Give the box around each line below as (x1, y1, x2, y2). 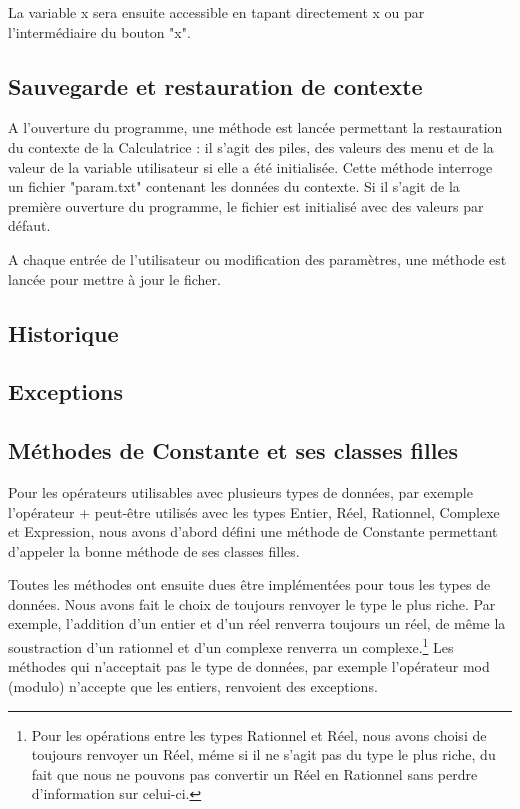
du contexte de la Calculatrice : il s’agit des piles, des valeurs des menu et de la (8, 136, 494, 157)
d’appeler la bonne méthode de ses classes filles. (8, 540, 300, 561)
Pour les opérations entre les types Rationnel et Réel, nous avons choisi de (31, 724, 487, 745)
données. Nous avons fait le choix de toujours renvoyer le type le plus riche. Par (8, 593, 496, 614)
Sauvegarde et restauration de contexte (8, 70, 423, 101)
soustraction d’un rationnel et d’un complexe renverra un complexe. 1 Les (8, 634, 454, 657)
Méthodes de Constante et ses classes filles (8, 435, 458, 466)
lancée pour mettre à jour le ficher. (8, 268, 221, 289)
